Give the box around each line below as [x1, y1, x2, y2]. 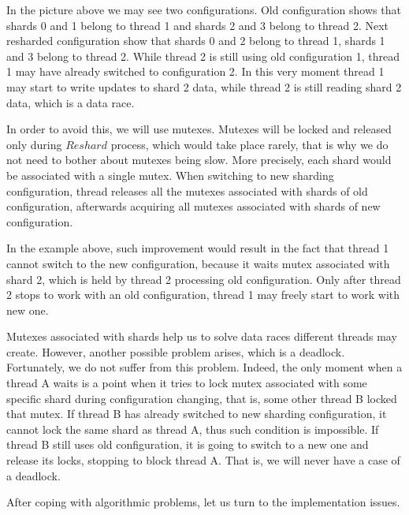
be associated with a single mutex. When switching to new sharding [6, 166, 334, 183]
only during [6, 136, 62, 152]
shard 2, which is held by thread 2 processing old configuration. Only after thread [6, 271, 401, 287]
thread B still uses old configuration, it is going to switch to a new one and [6, 436, 369, 453]
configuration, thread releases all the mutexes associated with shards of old [6, 182, 368, 199]
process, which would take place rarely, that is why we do [110, 136, 389, 152]
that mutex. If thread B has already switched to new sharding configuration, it [6, 405, 387, 422]
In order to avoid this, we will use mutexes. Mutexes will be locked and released [6, 121, 392, 137]
